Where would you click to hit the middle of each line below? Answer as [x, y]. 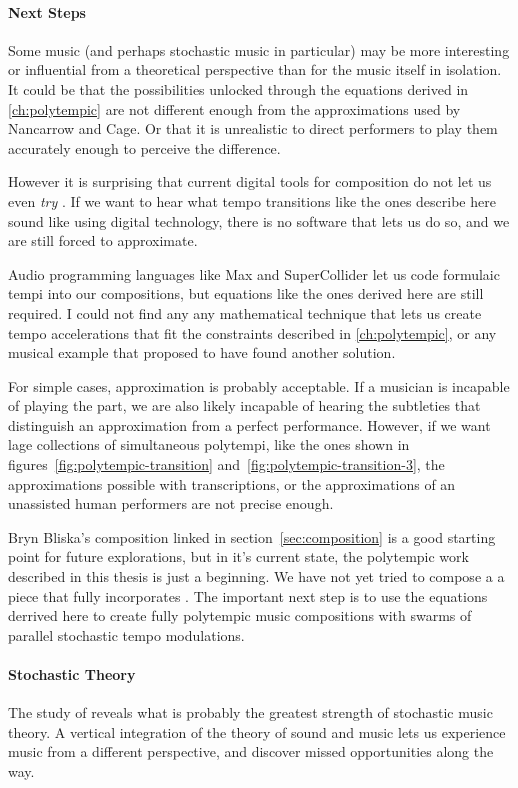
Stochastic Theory [72, 674]
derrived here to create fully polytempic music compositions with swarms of [240, 615]
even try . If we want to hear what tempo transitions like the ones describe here [252, 200]
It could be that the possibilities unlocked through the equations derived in [238, 88]
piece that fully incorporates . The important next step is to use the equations [248, 595]
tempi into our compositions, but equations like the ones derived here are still [246, 293]
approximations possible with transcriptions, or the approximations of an [232, 483]
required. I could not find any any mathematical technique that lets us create [245, 312]
